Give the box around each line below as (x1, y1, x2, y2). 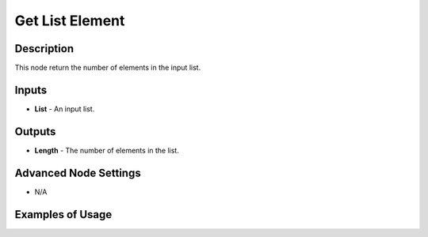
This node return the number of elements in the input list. (14, 63, 201, 73)
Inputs (14, 83, 48, 96)
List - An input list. (34, 103, 95, 114)
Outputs (14, 125, 56, 138)
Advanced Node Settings (14, 166, 142, 179)
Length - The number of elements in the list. (34, 145, 180, 155)
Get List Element (14, 12, 125, 29)
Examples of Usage (14, 208, 113, 221)
